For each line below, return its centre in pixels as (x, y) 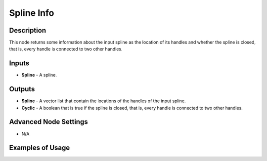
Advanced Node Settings (49, 122)
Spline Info (32, 13)
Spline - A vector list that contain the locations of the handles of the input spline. (104, 101)
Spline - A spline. (39, 75)
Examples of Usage (40, 148)
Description (28, 30)
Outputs (22, 89)
